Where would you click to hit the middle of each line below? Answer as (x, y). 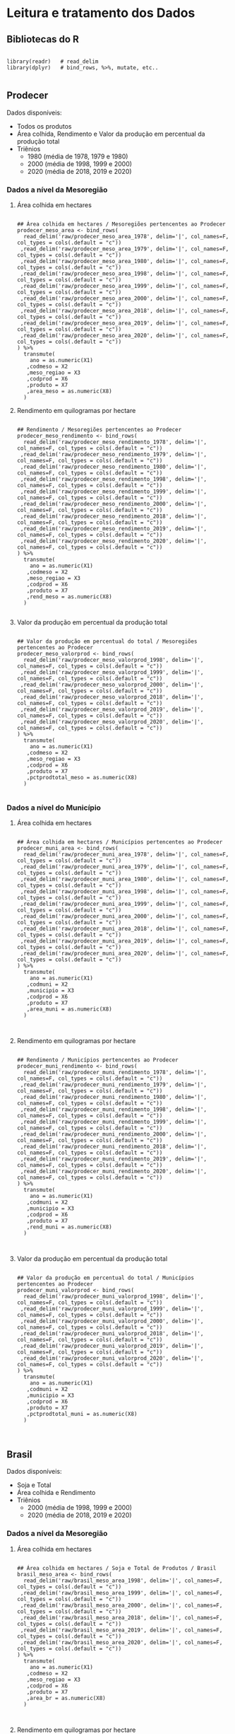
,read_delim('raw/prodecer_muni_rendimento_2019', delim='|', (114, 1159)
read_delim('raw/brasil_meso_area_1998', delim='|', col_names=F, (123, 1581)
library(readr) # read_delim (53, 62)
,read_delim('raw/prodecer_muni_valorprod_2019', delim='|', (112, 1346)
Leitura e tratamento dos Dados (101, 13)
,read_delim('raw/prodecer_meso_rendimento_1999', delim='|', (114, 492)
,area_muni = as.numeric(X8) (69, 1009)
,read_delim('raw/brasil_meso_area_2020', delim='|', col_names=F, (121, 1642)
